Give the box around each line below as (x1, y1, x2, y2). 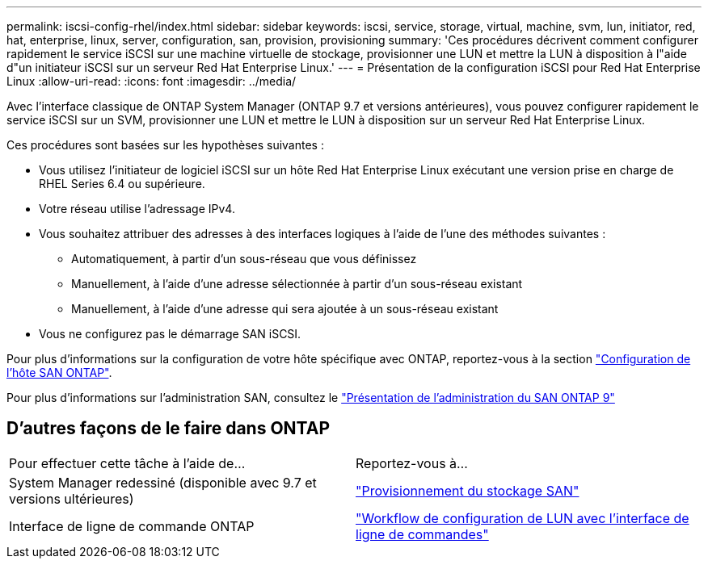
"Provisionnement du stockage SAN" (356, 482, 579, 499)
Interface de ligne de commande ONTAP (9, 517, 255, 534)
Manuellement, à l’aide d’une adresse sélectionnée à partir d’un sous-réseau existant (71, 277, 523, 291)
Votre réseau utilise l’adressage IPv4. (39, 202, 235, 216)
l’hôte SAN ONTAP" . (6, 366, 112, 379)
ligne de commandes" (356, 525, 489, 542)
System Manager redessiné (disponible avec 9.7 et (9, 474, 317, 491)
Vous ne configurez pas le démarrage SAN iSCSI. (39, 327, 301, 341)
